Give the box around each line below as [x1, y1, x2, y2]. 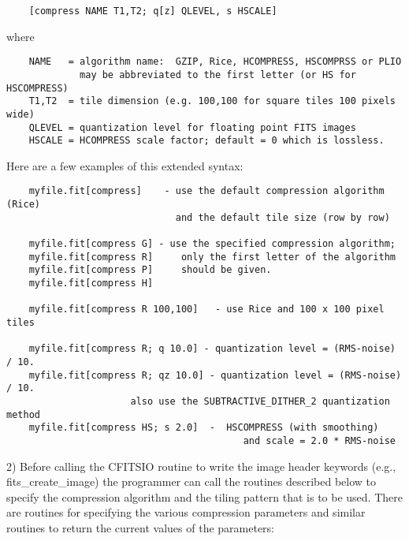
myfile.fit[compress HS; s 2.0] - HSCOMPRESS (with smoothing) [28, 422, 379, 434]
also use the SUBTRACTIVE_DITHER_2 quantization [130, 395, 390, 407]
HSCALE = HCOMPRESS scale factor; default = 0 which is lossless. [28, 135, 385, 147]
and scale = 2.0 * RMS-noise [243, 435, 396, 446]
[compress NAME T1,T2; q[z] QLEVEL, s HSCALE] [28, 6, 277, 17]
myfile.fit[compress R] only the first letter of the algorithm [28, 251, 396, 263]
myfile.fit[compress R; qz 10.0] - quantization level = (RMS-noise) [28, 369, 402, 381]
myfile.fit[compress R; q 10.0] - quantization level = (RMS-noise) [28, 343, 396, 355]
